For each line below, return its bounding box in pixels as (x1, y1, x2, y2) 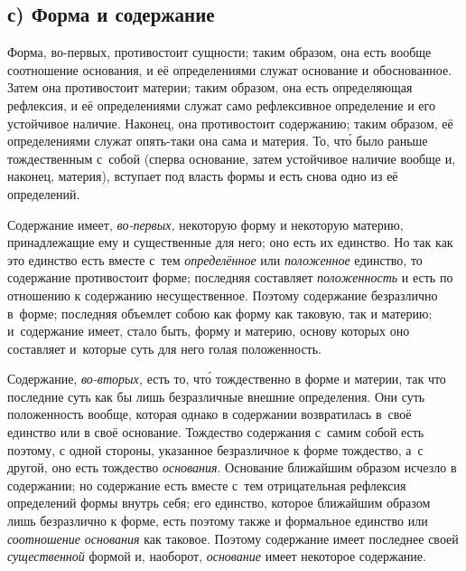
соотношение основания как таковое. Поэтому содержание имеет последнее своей (7, 528, 459, 547)
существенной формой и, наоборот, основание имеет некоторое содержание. (7, 547, 426, 566)
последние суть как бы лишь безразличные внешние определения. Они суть (7, 386, 425, 405)
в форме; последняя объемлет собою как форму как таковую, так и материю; (7, 303, 433, 322)
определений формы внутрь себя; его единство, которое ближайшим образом (7, 493, 431, 512)
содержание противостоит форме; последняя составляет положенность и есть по (7, 268, 453, 287)
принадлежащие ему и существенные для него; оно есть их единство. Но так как (7, 233, 453, 252)
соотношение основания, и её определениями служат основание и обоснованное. (7, 60, 452, 79)
